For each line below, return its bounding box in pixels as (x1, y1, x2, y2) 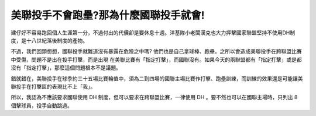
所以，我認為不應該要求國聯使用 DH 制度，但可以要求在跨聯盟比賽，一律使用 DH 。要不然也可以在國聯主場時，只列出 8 (11, 94, 298, 101)
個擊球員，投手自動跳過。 (11, 102, 73, 109)
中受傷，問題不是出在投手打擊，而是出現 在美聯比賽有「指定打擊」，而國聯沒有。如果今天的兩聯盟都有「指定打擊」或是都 (11, 56, 302, 63)
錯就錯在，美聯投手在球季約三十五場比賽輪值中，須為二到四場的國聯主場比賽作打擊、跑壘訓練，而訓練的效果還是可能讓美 (11, 75, 303, 82)
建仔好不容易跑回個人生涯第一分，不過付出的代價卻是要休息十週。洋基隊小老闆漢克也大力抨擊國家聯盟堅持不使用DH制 (11, 29, 296, 36)
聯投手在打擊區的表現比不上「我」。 (11, 83, 96, 90)
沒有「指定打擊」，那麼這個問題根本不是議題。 (11, 64, 121, 71)
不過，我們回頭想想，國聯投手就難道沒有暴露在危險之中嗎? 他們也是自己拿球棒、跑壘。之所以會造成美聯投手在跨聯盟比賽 (11, 48, 303, 55)
